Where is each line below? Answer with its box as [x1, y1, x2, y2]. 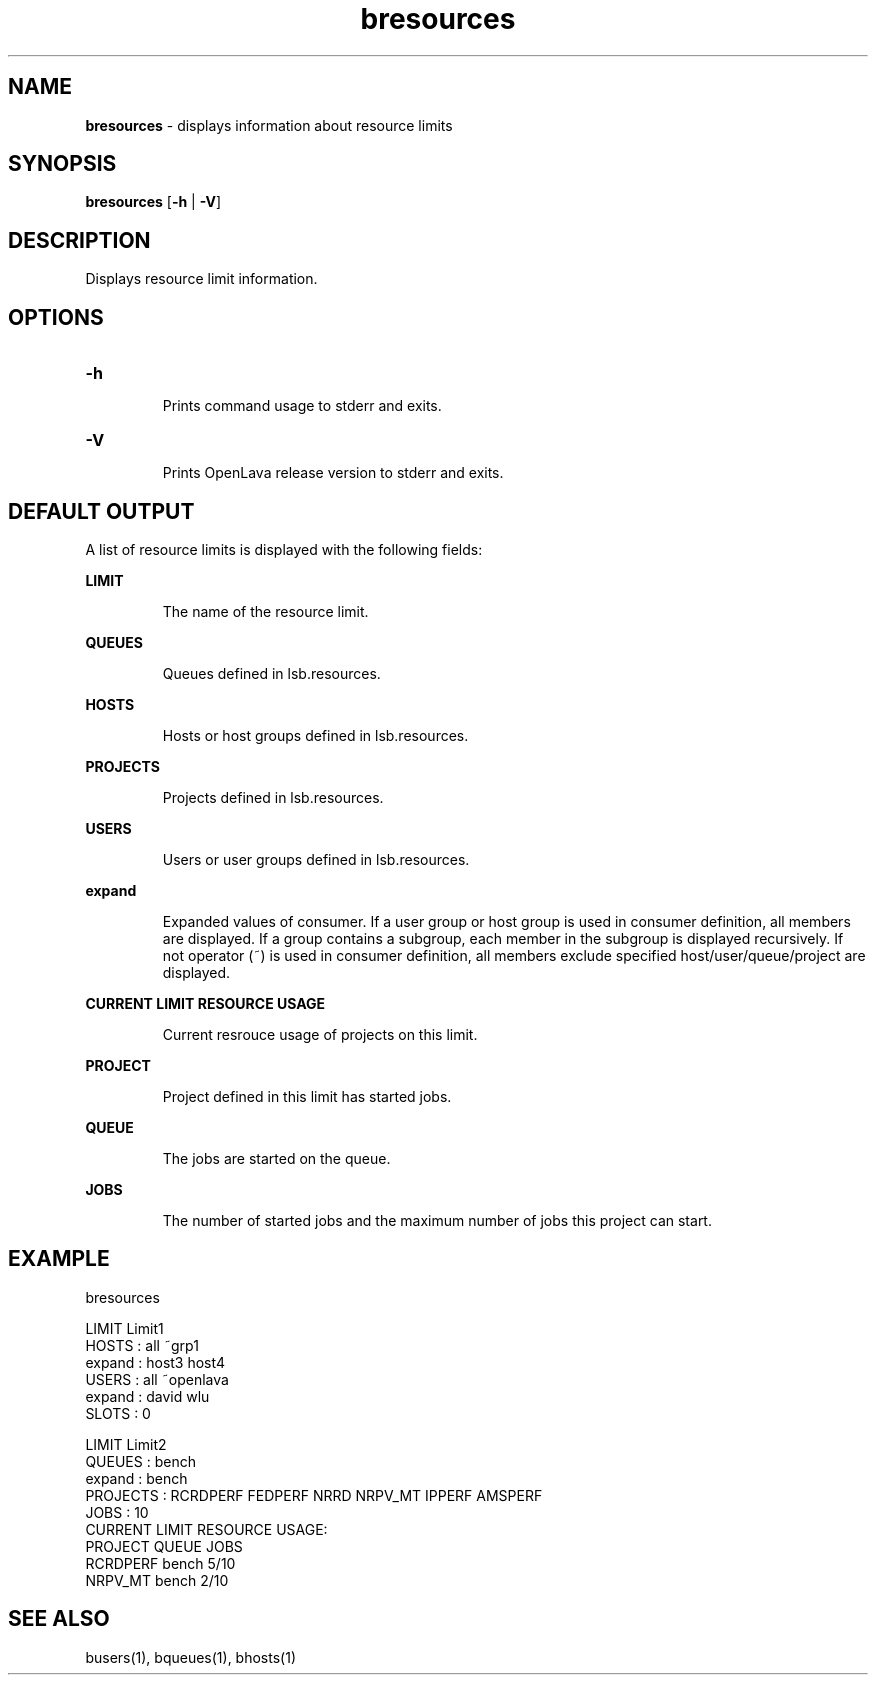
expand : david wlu [85, 1387, 210, 1405]
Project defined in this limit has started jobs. [162, 1087, 452, 1105]
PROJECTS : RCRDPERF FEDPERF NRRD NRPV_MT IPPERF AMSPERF [85, 1486, 543, 1504]
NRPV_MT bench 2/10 [85, 1571, 229, 1589]
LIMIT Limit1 [85, 1319, 164, 1337]
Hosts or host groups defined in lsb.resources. [162, 726, 469, 744]
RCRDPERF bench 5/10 [85, 1554, 236, 1572]
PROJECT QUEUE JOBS [85, 1537, 243, 1555]
